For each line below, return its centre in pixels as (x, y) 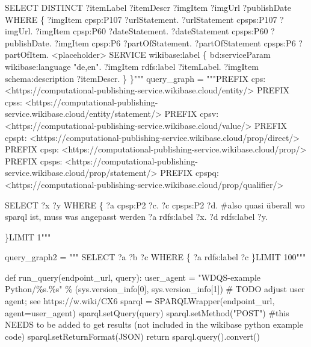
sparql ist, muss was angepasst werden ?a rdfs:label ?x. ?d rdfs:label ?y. (136, 217)
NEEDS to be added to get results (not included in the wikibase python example (154, 324)
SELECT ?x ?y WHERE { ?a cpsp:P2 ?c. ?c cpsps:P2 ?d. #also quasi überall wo (155, 205)
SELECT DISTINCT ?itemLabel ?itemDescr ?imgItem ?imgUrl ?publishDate (148, 7)
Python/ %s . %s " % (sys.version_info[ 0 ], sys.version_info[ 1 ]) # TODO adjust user (155, 289)
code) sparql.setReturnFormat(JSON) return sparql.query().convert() (132, 336)
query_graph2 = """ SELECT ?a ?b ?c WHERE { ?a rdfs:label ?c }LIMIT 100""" (155, 257)
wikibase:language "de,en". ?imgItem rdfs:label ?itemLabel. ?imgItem (132, 66)
